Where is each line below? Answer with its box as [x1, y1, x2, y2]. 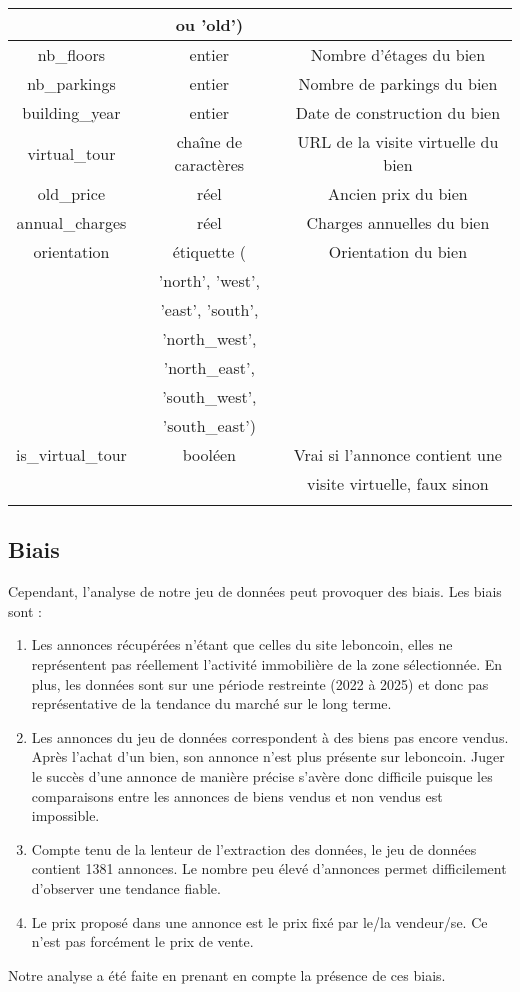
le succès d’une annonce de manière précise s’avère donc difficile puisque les [31, 765, 493, 786]
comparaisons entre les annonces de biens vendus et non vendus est [31, 785, 443, 806]
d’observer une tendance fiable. [31, 877, 221, 898]
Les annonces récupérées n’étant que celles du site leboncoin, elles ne [31, 634, 453, 655]
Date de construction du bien [295, 101, 501, 124]
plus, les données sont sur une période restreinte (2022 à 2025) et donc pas [31, 673, 489, 694]
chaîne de [176, 130, 243, 153]
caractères [174, 153, 245, 176]
